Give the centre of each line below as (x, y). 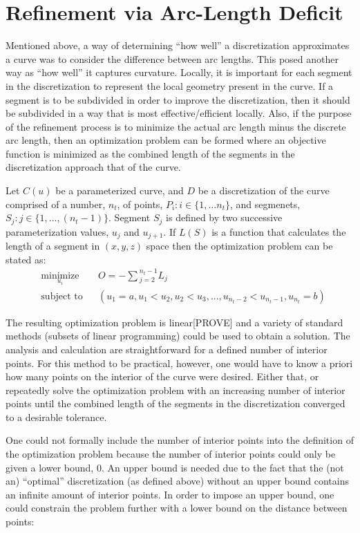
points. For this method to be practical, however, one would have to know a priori (179, 363)
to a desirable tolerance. (56, 417)
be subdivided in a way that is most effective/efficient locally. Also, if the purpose (179, 113)
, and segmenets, (265, 204)
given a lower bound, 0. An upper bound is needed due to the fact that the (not (175, 467)
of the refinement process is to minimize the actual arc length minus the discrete (176, 126)
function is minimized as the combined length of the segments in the (150, 153)
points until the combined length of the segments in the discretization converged (176, 403)
